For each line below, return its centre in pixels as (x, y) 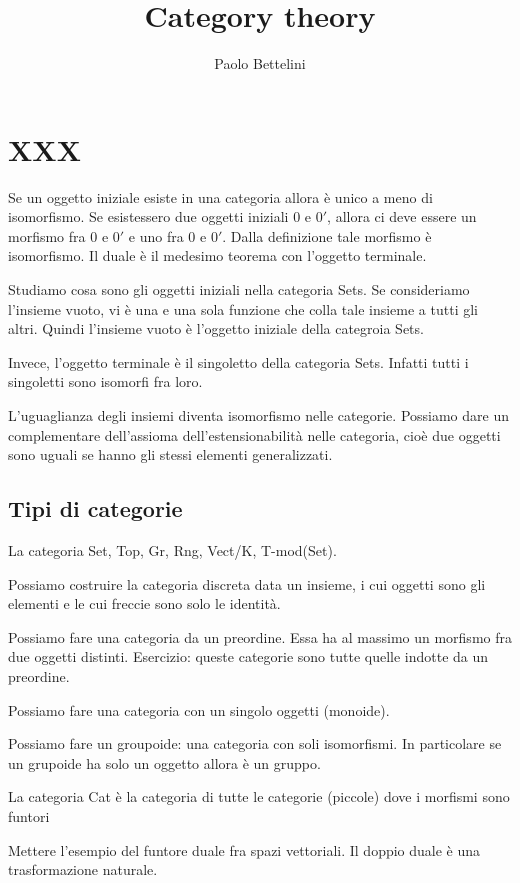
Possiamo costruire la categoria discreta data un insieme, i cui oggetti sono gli (247, 583)
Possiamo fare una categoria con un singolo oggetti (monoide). (199, 709)
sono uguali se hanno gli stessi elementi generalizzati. (170, 454)
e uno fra (156, 235)
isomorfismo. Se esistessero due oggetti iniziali (148, 216)
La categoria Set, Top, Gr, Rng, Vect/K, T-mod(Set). (172, 549)
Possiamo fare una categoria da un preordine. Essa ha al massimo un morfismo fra (260, 636)
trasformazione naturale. (83, 869)
